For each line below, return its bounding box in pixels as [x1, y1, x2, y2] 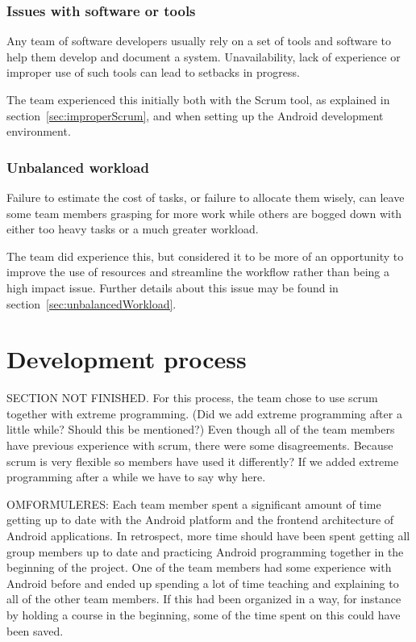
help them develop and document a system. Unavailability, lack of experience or [6, 48, 401, 65]
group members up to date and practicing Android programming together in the [6, 543, 404, 560]
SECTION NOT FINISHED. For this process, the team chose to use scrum [6, 389, 378, 406]
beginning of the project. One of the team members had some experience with [6, 559, 392, 576]
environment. [6, 123, 71, 140]
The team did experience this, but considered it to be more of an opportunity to [6, 247, 404, 264]
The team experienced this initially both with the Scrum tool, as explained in [6, 91, 390, 107]
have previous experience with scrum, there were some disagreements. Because [6, 437, 393, 454]
